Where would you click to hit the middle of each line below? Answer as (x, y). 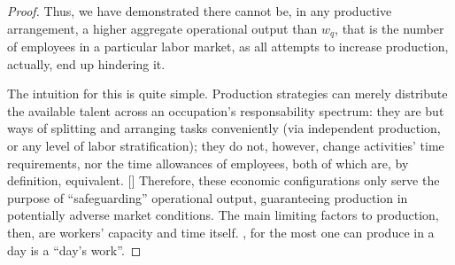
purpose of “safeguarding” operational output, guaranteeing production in (208, 197)
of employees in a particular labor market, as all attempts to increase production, (228, 47)
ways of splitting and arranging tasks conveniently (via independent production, (224, 128)
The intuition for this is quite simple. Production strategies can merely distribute (227, 94)
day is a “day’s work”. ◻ (74, 249)
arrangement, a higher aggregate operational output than (162, 28)
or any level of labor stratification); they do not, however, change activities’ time (226, 146)
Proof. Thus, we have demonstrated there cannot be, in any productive (200, 11)
